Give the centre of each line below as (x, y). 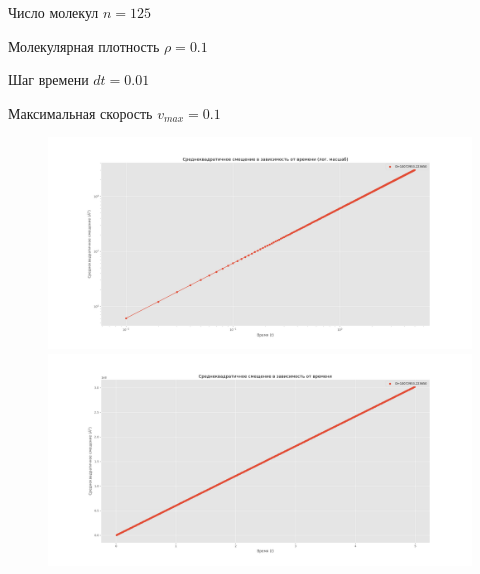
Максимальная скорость (80, 112)
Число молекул (53, 12)
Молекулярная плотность (84, 45)
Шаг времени (48, 79)
